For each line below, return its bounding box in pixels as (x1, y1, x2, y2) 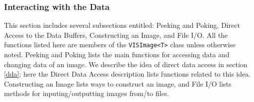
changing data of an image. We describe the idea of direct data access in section (4, 59, 248, 69)
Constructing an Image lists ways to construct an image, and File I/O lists (4, 78, 232, 89)
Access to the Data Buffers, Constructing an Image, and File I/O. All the (4, 29, 228, 40)
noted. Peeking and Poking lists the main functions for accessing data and (4, 49, 230, 60)
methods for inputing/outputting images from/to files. (4, 88, 169, 99)
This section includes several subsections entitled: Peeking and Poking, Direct (4, 20, 240, 30)
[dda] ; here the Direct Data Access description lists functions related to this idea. (4, 69, 251, 79)
